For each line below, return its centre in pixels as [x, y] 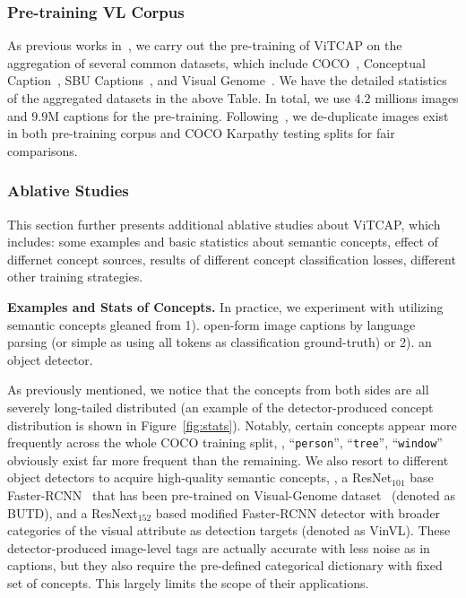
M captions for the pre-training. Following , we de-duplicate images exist [248, 115]
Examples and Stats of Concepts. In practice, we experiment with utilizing [225, 306]
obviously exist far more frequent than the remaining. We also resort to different [228, 459]
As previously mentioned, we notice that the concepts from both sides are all [218, 390]
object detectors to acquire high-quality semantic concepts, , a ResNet [200, 477]
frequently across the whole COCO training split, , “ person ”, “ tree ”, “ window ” [225, 442]
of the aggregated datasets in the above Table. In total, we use [179, 98]
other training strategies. [75, 277]
